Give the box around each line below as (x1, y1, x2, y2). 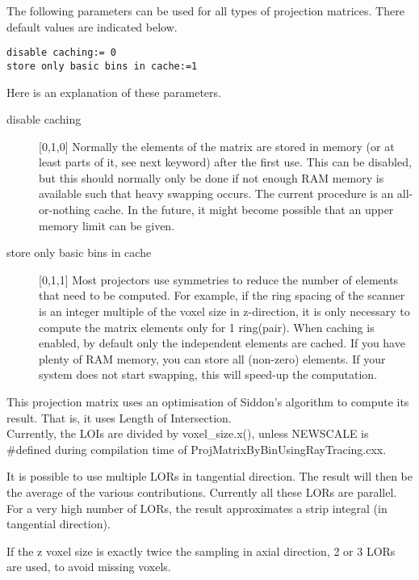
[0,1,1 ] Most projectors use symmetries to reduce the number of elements (39, 271, 399, 288)
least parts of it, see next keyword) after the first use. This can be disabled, (39, 153, 412, 170)
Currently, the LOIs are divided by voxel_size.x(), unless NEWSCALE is (6, 425, 369, 442)
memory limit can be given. (39, 216, 175, 233)
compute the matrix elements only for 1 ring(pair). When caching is (39, 318, 375, 335)
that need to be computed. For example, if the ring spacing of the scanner (39, 287, 405, 304)
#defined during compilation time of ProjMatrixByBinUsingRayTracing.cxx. (6, 440, 387, 457)
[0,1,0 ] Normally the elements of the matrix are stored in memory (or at (39, 137, 395, 154)
